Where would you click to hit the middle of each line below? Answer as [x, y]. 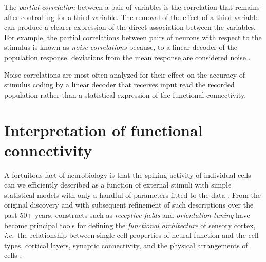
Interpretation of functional [103, 130]
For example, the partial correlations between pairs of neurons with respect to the [133, 37]
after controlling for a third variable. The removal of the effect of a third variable [131, 17]
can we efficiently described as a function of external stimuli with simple [118, 185]
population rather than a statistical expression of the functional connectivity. [125, 94]
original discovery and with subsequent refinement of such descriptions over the [129, 205]
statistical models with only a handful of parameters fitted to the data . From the [132, 194]
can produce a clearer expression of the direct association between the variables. [130, 27]
